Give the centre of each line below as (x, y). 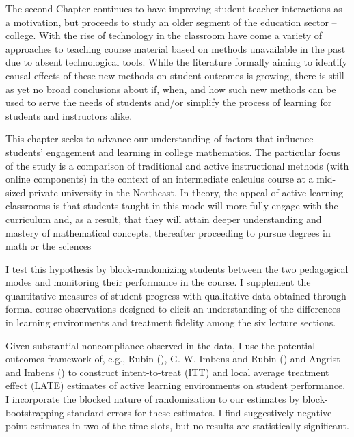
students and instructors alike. (69, 115)
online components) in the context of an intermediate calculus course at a (160, 179)
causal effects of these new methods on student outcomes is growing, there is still (175, 75)
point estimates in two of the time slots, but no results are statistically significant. (177, 426)
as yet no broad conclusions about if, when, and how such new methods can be (171, 89)
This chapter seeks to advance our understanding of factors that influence (160, 138)
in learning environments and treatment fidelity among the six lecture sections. (171, 322)
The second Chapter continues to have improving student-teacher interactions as (174, 8)
